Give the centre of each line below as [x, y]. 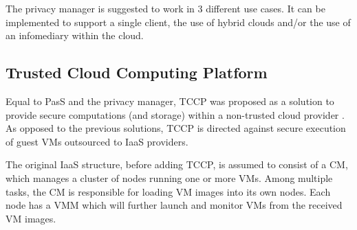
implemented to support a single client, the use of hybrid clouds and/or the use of [178, 22]
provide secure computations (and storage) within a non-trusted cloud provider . [175, 114]
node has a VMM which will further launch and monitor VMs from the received [174, 205]
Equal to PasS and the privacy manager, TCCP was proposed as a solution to [170, 101]
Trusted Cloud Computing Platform [137, 72]
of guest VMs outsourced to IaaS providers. [97, 141]
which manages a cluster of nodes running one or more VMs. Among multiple [169, 177]
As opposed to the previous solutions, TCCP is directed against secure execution [176, 128]
